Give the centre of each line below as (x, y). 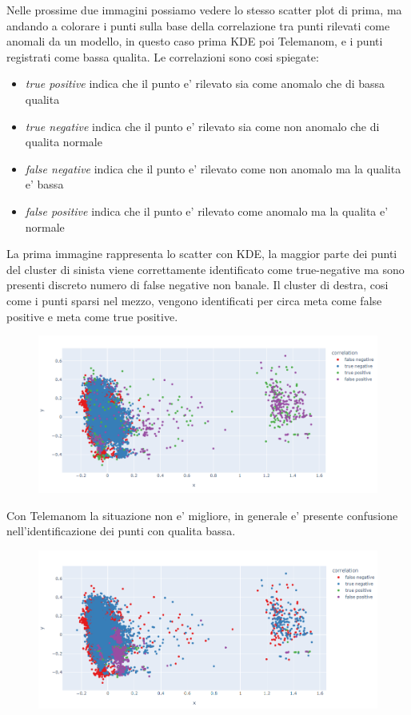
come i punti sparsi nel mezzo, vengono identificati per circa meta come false (194, 300)
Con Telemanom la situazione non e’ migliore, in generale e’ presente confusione (202, 515)
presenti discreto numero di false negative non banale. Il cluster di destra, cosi (198, 285)
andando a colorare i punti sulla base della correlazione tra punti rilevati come (198, 25)
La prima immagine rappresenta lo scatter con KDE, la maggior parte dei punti (202, 254)
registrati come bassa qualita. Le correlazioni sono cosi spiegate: (163, 56)
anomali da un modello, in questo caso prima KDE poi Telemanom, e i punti (195, 41)
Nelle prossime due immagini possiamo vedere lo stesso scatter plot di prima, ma (204, 10)
